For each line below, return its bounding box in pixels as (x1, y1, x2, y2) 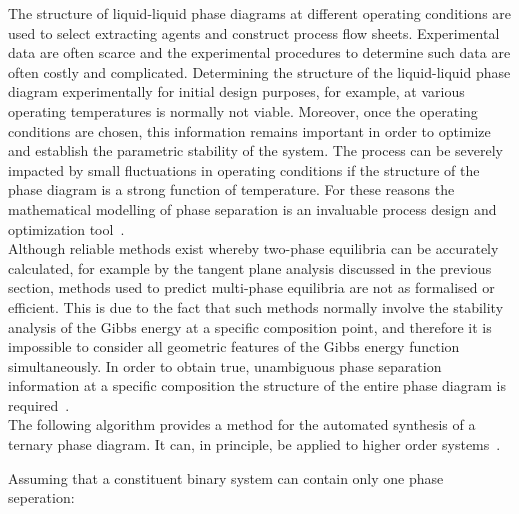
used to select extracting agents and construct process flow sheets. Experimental (8, 22, 500, 43)
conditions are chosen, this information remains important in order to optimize (8, 120, 491, 141)
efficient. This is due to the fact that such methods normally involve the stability (8, 296, 504, 317)
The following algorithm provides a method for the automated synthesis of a (8, 414, 476, 435)
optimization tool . (8, 218, 125, 239)
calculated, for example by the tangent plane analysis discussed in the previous (8, 257, 492, 278)
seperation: (8, 487, 75, 508)
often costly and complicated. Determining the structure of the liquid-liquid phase (8, 61, 511, 82)
